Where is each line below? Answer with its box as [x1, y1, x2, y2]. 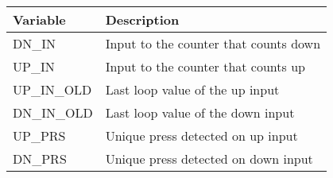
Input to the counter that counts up [105, 57, 305, 75]
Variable [13, 10, 66, 29]
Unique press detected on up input [105, 126, 298, 145]
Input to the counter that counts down [105, 34, 321, 52]
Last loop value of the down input [105, 103, 295, 122]
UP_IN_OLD [13, 80, 92, 99]
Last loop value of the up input [105, 80, 280, 99]
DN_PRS [13, 149, 67, 168]
